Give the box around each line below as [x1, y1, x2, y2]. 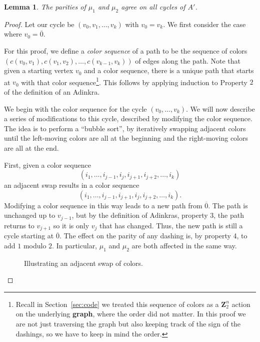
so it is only [53, 220, 89, 230]
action [231, 298, 250, 309]
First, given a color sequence [4, 159, 91, 170]
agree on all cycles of [121, 2, 185, 12]
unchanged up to [4, 210, 55, 220]
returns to [4, 220, 34, 230]
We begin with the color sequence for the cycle [4, 103, 147, 114]
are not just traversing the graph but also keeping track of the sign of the [15, 318, 241, 329]
